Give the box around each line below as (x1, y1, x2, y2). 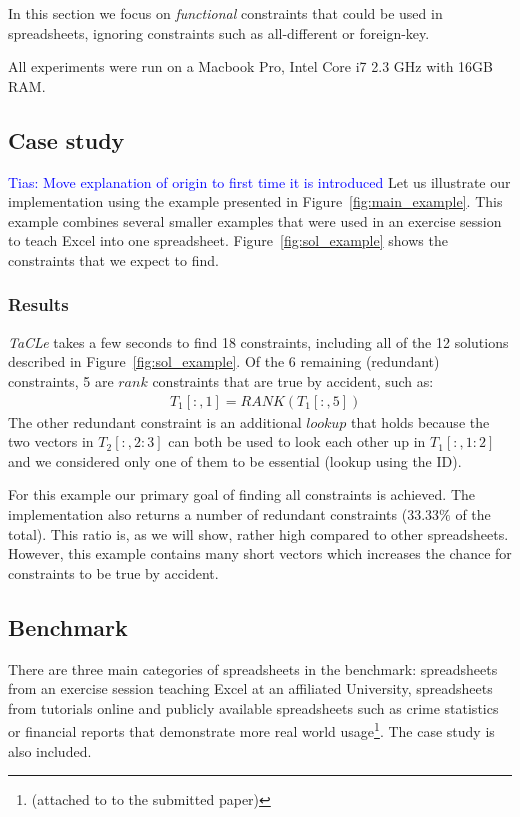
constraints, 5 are (8, 370, 114, 391)
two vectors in (8, 431, 94, 452)
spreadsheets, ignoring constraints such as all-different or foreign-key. (8, 22, 430, 43)
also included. (8, 740, 92, 761)
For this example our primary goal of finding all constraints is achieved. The (8, 484, 475, 505)
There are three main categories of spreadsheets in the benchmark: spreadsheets (8, 658, 498, 679)
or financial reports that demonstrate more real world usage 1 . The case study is (8, 718, 495, 741)
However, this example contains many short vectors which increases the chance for (8, 543, 512, 564)
